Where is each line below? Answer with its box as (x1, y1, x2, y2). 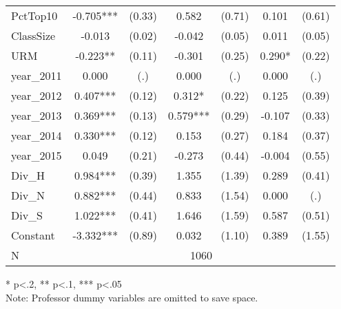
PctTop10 (11, 8, 58, 23)
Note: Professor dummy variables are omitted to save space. (6, 290, 258, 304)
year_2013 (11, 107, 62, 123)
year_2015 (11, 147, 62, 163)
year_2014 (11, 127, 62, 143)
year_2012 (11, 87, 62, 103)
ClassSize (11, 28, 56, 43)
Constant (11, 227, 55, 243)
